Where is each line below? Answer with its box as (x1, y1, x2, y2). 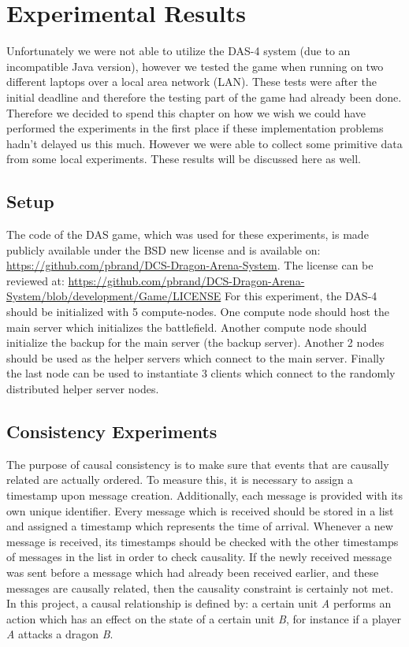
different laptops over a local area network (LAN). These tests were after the (6, 73, 377, 90)
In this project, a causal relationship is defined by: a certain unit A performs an (6, 595, 392, 612)
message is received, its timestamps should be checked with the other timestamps (6, 533, 399, 549)
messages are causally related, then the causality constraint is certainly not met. (6, 579, 394, 596)
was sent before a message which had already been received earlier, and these (6, 563, 379, 580)
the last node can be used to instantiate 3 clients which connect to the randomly (6, 365, 396, 381)
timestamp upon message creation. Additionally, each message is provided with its (6, 487, 403, 503)
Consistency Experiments (6, 419, 218, 443)
